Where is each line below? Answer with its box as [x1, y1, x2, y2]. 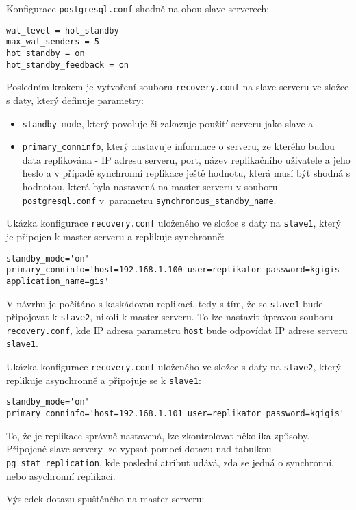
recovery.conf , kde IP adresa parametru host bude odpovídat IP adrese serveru [6, 322, 348, 337]
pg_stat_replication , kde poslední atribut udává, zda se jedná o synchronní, [6, 455, 334, 469]
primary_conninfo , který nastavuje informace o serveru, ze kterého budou [22, 139, 335, 153]
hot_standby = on [6, 48, 85, 58]
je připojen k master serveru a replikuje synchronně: [6, 229, 225, 243]
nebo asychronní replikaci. [6, 468, 116, 483]
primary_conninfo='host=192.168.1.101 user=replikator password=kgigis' [6, 409, 344, 419]
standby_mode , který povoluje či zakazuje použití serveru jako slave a [22, 116, 314, 130]
